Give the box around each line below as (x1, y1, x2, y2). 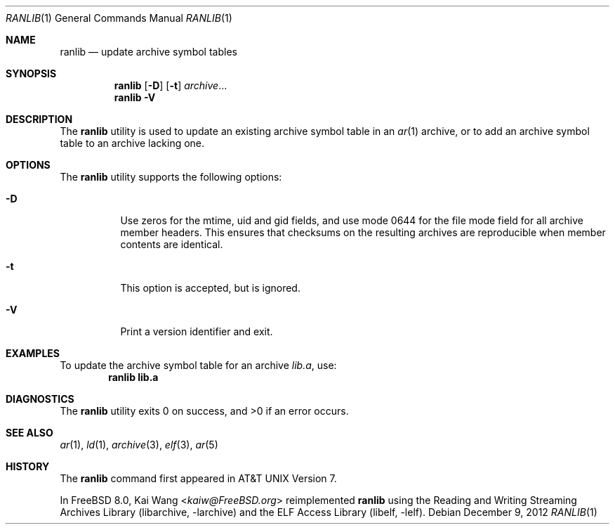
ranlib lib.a (108, 371, 159, 383)
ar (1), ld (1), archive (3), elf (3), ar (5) (60, 439, 218, 451)
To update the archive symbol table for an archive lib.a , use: (60, 359, 337, 371)
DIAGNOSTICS (6, 393, 74, 405)
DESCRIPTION (6, 113, 73, 125)
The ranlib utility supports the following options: (60, 171, 282, 183)
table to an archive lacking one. (60, 137, 205, 149)
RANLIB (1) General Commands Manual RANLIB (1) (6, 12, 232, 24)
